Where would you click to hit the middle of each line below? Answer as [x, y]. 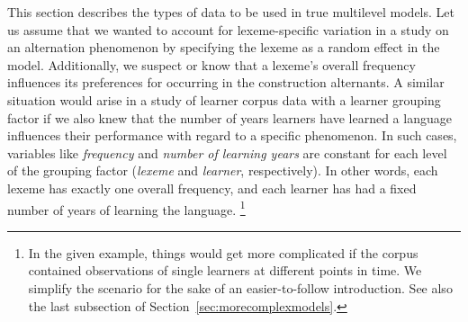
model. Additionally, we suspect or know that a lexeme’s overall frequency [211, 64]
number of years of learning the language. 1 [126, 208]
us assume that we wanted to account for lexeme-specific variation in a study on [228, 29]
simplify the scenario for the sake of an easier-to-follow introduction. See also [240, 287]
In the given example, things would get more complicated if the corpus [223, 252]
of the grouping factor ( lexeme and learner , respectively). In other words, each [223, 170]
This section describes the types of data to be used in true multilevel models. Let [231, 12]
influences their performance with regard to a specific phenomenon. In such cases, [232, 135]
